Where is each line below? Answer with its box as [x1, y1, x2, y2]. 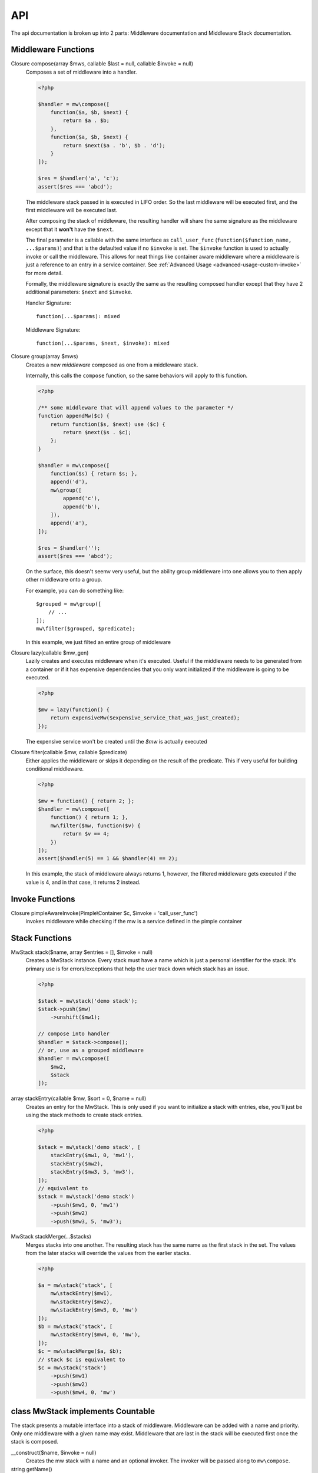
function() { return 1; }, [50, 814, 129, 821]
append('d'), [50, 478, 88, 486]
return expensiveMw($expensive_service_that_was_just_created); [50, 715, 240, 721]
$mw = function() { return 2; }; [38, 797, 135, 804]
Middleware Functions [11, 45, 95, 55]
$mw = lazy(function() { [38, 706, 110, 713]
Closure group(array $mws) [11, 353, 79, 360]
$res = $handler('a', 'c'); [38, 175, 119, 182]
